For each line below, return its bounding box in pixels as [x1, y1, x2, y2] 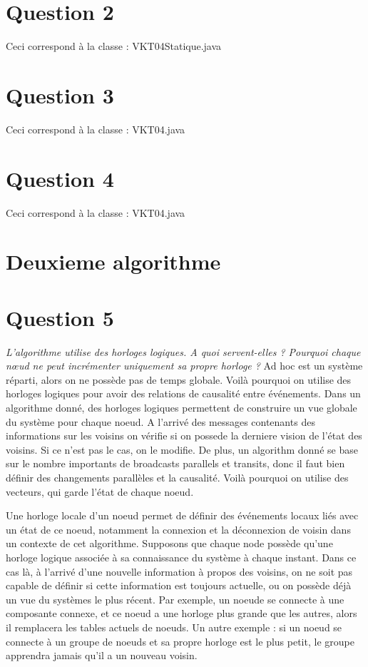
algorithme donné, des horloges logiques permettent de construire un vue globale [6, 400, 357, 415]
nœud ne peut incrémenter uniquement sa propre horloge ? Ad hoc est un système [6, 358, 363, 373]
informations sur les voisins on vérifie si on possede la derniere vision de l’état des [6, 428, 362, 443]
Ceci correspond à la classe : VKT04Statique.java [6, 39, 222, 54]
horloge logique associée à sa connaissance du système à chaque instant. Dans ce [6, 549, 357, 564]
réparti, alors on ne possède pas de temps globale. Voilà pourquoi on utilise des [6, 372, 352, 387]
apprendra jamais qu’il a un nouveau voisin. [6, 648, 198, 663]
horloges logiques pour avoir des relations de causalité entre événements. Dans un [6, 386, 361, 401]
